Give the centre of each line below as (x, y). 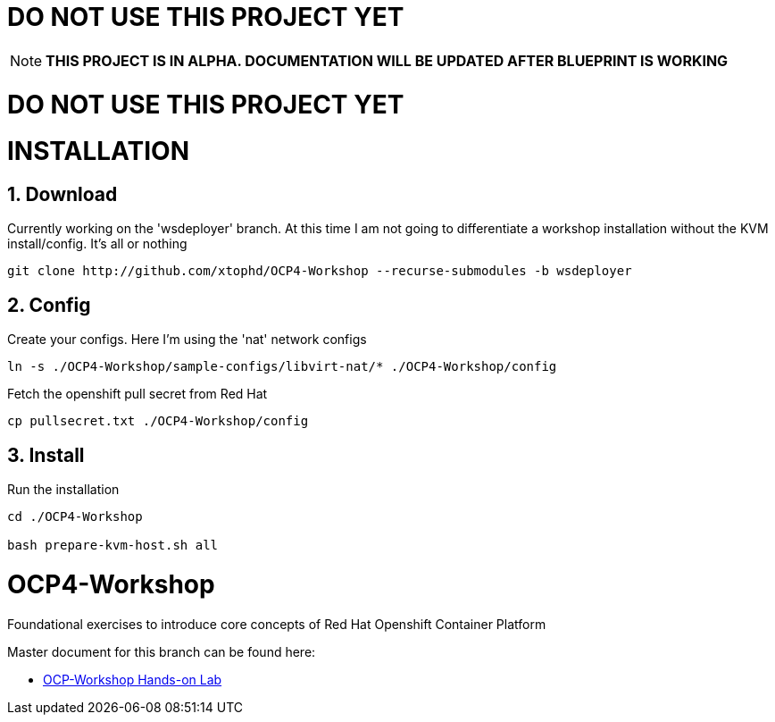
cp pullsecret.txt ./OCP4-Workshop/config (158, 421)
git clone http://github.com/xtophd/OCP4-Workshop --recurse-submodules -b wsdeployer (320, 271)
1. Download (62, 194)
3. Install (46, 455)
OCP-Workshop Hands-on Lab (133, 679)
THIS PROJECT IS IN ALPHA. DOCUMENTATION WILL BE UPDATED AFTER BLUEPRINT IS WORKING (387, 60)
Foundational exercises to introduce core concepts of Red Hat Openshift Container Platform (277, 624)
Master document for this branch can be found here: (162, 651)
